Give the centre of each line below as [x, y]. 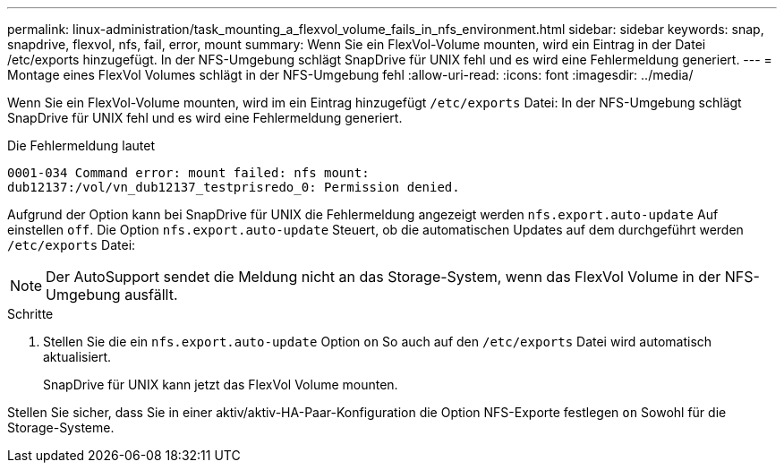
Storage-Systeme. [61, 427]
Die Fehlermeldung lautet [81, 145]
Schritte [30, 314]
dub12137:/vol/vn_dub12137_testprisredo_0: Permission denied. [234, 187]
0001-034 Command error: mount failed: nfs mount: [188, 173]
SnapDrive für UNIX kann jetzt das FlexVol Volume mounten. [221, 385]
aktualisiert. [77, 357]
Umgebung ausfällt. [112, 295]
